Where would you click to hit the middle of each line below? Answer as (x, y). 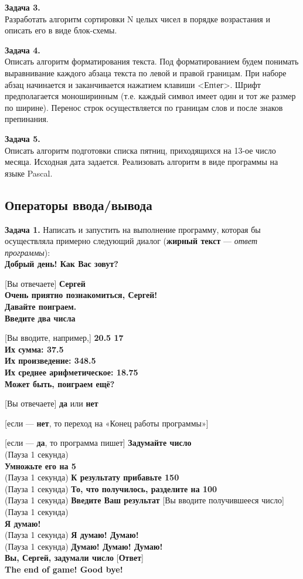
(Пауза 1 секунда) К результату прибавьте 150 (92, 477)
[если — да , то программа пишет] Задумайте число (98, 443)
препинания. (27, 119)
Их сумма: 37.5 (34, 349)
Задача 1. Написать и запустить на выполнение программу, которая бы (133, 229)
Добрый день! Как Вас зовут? (62, 264)
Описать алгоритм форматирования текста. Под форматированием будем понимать (152, 61)
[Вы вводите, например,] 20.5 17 (64, 338)
